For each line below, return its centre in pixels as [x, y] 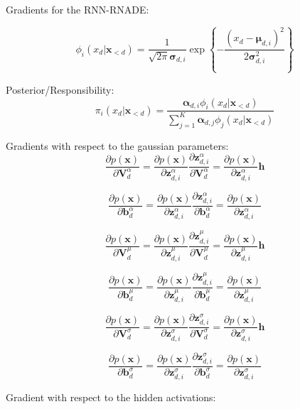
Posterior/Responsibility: [60, 89]
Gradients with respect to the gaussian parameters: [117, 145]
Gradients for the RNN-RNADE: [77, 9]
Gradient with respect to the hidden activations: [111, 397]
